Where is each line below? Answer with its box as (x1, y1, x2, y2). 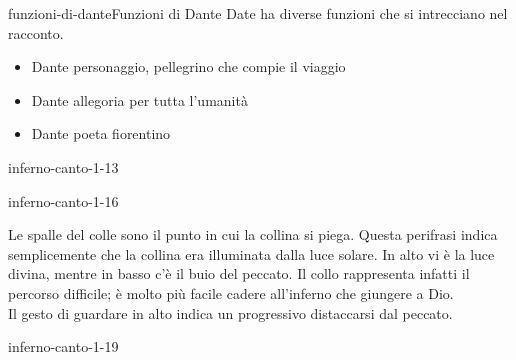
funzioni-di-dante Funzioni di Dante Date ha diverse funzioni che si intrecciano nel (8, 3, 508, 23)
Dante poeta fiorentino (31, 123, 171, 144)
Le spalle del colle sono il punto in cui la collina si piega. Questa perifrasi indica (8, 224, 498, 245)
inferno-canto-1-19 (8, 336, 119, 357)
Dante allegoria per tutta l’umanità (31, 89, 248, 110)
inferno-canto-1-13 (8, 156, 119, 177)
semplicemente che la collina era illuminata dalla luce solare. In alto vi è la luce (8, 243, 495, 264)
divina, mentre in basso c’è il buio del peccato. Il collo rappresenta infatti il (8, 263, 470, 284)
